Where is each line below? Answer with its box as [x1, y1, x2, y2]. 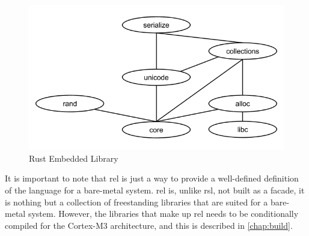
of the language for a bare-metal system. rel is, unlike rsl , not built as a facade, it [5, 184, 305, 196]
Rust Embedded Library [29, 152, 118, 164]
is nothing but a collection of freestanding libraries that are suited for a [5, 195, 268, 208]
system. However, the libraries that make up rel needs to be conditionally [28, 207, 299, 220]
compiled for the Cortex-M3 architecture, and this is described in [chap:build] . [5, 219, 293, 231]
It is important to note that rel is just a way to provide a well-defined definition [5, 172, 299, 184]
